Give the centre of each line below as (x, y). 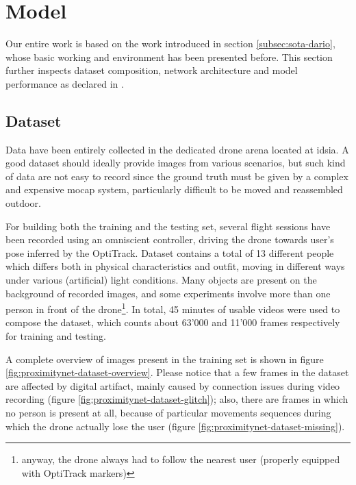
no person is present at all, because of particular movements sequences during (168, 413)
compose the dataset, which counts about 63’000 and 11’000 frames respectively (173, 322)
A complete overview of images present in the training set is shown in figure (165, 359)
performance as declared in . (65, 83)
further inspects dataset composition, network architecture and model (152, 70)
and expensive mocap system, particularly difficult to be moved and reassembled (174, 189)
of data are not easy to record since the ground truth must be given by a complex (177, 176)
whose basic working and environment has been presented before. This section (169, 57)
